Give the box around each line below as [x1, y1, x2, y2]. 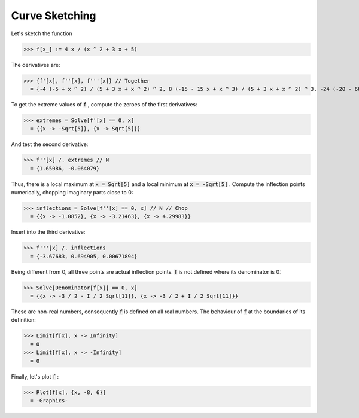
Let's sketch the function [11, 30, 73, 37]
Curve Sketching [11, 9, 96, 22]
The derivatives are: [11, 61, 60, 68]
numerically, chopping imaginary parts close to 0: [11, 188, 133, 196]
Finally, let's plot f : [11, 373, 59, 380]
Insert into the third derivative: [11, 228, 86, 236]
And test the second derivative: [11, 141, 89, 148]
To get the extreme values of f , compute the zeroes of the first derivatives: [11, 100, 197, 108]
